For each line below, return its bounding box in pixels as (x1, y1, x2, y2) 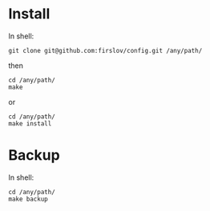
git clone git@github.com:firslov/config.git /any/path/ (8, 46, 203, 54)
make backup (8, 195, 48, 203)
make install (8, 119, 52, 128)
